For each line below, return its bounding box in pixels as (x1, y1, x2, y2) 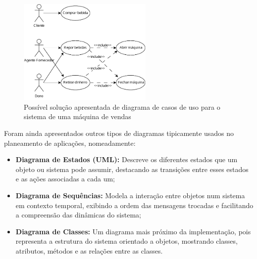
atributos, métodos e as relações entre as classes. (15, 246, 163, 256)
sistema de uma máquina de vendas (24, 111, 131, 122)
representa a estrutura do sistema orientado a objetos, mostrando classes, (15, 236, 238, 246)
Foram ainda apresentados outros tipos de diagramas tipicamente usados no (4, 128, 234, 138)
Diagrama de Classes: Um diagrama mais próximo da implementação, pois (15, 226, 251, 236)
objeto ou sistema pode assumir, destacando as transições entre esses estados (15, 164, 249, 174)
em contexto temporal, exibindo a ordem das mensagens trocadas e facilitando (15, 200, 254, 210)
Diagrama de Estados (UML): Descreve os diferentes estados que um (15, 154, 238, 165)
